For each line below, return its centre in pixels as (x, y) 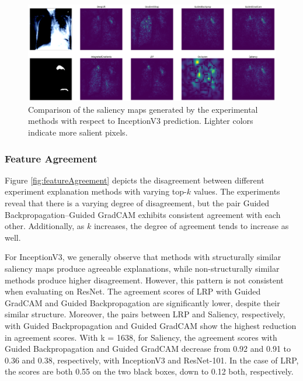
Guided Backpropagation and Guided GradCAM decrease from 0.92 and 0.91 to (148, 349)
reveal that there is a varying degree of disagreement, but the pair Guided (137, 202)
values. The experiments (237, 191)
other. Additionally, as (45, 226)
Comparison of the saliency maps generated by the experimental (143, 109)
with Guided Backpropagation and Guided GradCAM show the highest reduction (151, 325)
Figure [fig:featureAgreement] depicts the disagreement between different (135, 180)
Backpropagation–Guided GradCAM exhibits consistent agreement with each (143, 214)
